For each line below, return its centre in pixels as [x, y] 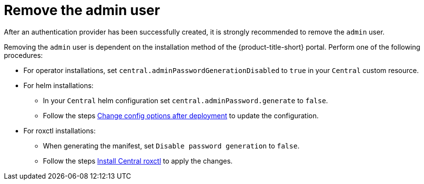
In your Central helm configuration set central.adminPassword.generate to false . [186, 100]
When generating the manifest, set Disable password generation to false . [171, 146]
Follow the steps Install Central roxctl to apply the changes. [138, 161]
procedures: [23, 55]
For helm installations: [59, 85]
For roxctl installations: [60, 130]
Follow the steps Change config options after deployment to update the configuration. [181, 115]
